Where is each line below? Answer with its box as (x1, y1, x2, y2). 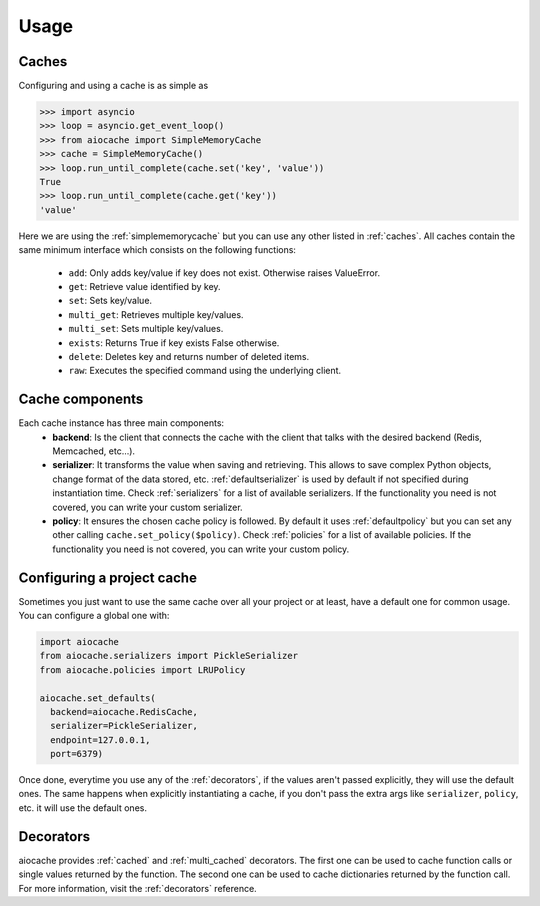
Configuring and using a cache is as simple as (18, 80, 209, 92)
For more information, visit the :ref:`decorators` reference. (18, 882, 257, 894)
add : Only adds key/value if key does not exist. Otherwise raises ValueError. (68, 266, 380, 279)
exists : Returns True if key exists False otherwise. (68, 336, 280, 349)
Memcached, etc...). (52, 445, 135, 457)
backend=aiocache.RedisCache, (50, 706, 199, 717)
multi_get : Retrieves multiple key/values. (68, 308, 244, 320)
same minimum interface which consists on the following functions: (18, 244, 297, 256)
